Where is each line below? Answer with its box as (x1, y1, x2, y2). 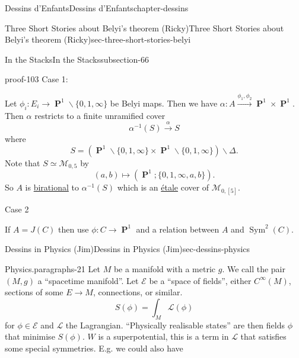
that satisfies (240, 330, 287, 343)
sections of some (5, 286, 63, 298)
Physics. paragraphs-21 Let (5, 262, 100, 275)
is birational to (25, 180, 79, 193)
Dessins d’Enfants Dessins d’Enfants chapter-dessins (5, 2, 189, 14)
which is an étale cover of (117, 180, 209, 193)
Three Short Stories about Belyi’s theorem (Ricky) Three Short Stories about (5, 21, 284, 34)
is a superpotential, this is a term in (98, 330, 229, 343)
